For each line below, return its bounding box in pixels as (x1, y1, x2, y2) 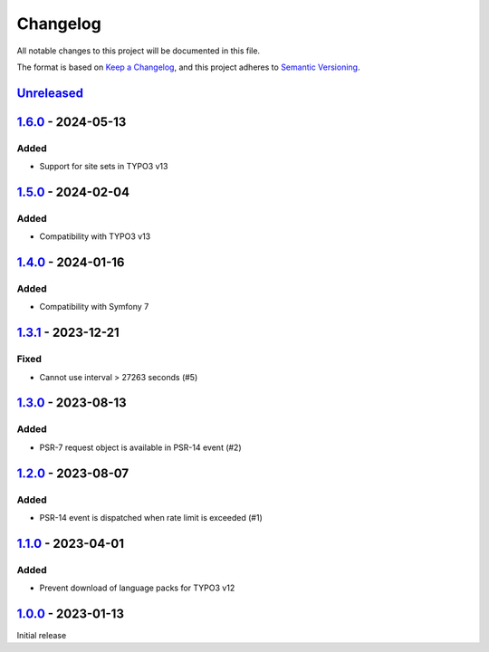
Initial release (16, 629, 67, 640)
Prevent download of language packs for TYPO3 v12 (39, 582, 235, 593)
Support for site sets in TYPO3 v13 (39, 161, 168, 172)
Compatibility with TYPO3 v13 (39, 231, 151, 242)
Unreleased (16, 85, 84, 101)
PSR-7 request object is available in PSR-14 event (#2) (39, 442, 242, 453)
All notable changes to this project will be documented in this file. (16, 45, 261, 56)
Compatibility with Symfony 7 (39, 302, 149, 312)
